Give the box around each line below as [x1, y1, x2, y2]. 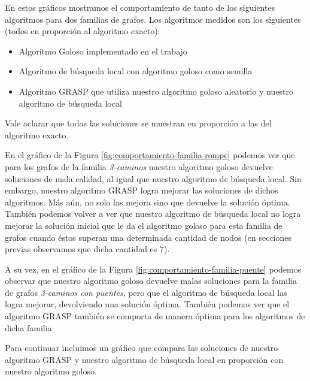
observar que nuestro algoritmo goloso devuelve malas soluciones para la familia [5, 274, 297, 287]
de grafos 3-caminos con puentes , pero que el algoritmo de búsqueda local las [5, 286, 287, 298]
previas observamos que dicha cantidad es [5, 243, 157, 255]
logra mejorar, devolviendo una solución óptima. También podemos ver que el [5, 298, 290, 310]
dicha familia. [5, 321, 54, 334]
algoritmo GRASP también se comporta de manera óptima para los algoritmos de [5, 310, 305, 322]
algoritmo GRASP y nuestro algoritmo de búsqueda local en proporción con [5, 353, 284, 365]
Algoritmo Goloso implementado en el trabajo [19, 44, 187, 57]
